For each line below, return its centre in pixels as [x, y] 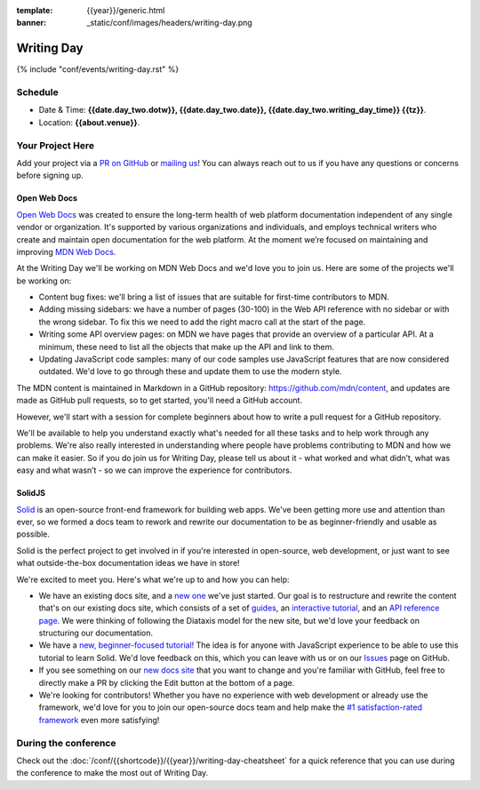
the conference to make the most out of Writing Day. [112, 773]
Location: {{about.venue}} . [89, 122]
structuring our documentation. [96, 633]
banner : [32, 23]
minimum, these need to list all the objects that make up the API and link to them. [187, 347]
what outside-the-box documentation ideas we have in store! [128, 563]
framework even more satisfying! [99, 720]
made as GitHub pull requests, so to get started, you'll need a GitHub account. [159, 401]
